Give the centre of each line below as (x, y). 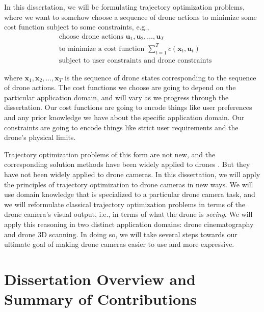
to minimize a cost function (102, 49)
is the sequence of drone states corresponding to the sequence (160, 77)
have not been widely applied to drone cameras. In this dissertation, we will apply (132, 174)
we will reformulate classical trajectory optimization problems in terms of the (125, 204)
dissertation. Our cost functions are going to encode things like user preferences (128, 107)
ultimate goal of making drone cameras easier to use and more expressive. (119, 244)
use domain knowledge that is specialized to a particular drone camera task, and (130, 194)
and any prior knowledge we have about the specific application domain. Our (124, 117)
